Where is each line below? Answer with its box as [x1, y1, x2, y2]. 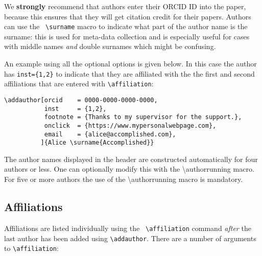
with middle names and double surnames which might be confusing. [4, 41, 216, 52]
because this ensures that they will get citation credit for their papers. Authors [4, 11, 251, 21]
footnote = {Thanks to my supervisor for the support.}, [44, 113, 242, 121]
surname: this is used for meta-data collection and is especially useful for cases [4, 31, 250, 41]
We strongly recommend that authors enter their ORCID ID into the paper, [4, 1, 246, 11]
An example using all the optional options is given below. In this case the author [4, 58, 257, 69]
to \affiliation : [4, 243, 59, 253]
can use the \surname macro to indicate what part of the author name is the [4, 21, 248, 32]
